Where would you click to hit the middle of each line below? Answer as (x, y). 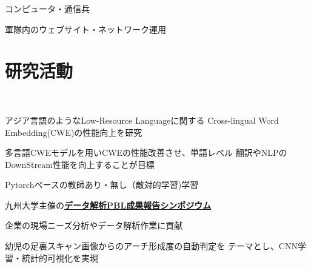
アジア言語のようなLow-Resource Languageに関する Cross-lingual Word (142, 120)
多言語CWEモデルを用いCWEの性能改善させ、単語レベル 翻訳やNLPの (146, 152)
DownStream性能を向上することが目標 (80, 164)
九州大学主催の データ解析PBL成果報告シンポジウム (108, 205)
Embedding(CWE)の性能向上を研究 (74, 132)
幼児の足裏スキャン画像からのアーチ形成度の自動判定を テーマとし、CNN (151, 246)
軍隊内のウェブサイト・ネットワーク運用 (85, 29)
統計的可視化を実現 (60, 257)
